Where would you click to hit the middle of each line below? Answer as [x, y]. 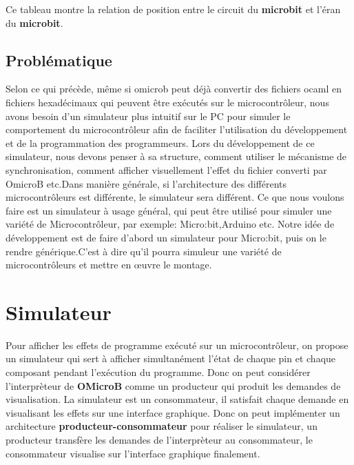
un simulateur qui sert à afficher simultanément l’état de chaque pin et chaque [171, 358]
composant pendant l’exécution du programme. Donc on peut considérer [158, 372]
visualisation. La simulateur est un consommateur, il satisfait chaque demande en [177, 399]
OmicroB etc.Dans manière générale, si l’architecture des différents [146, 183]
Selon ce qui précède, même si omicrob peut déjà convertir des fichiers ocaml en [174, 89]
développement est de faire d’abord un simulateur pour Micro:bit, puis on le [166, 237]
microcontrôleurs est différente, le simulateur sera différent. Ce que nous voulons [175, 197]
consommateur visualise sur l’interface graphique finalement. [133, 453]
